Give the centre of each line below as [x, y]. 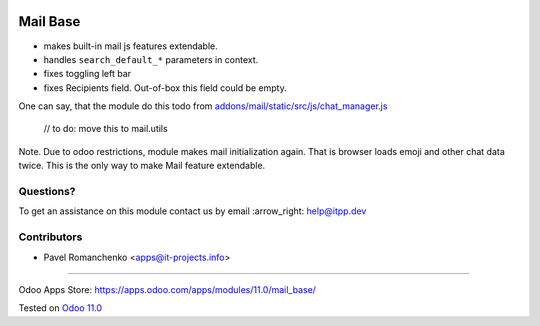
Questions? [47, 192]
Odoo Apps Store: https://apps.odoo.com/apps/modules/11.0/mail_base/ [167, 289]
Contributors [50, 237]
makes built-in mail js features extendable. [131, 46]
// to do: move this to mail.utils [106, 129]
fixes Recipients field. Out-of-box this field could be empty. [165, 87]
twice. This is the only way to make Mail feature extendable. [142, 166]
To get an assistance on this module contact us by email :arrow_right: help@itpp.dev [192, 211]
